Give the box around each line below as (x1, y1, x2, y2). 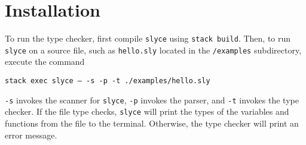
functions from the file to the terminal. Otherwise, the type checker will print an (5, 117, 299, 129)
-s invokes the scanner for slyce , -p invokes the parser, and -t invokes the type (5, 93, 299, 106)
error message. (5, 128, 57, 141)
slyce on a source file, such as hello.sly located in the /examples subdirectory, (5, 43, 302, 56)
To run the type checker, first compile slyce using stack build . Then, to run (5, 32, 291, 45)
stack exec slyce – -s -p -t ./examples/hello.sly (5, 77, 210, 86)
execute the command (5, 55, 85, 68)
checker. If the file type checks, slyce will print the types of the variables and (5, 105, 289, 118)
